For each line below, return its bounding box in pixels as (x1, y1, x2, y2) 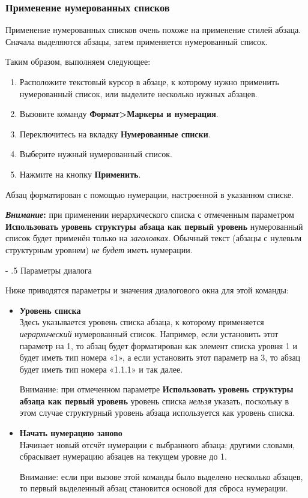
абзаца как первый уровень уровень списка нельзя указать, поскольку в (19, 394, 289, 407)
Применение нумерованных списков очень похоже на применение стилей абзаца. (5, 23, 301, 36)
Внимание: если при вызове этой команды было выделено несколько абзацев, (19, 470, 303, 482)
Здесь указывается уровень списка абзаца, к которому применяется (19, 316, 264, 328)
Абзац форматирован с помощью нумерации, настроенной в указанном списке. (5, 188, 294, 200)
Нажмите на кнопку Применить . (19, 167, 141, 180)
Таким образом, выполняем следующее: (5, 55, 151, 68)
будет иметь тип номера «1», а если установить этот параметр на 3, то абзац (19, 351, 301, 364)
